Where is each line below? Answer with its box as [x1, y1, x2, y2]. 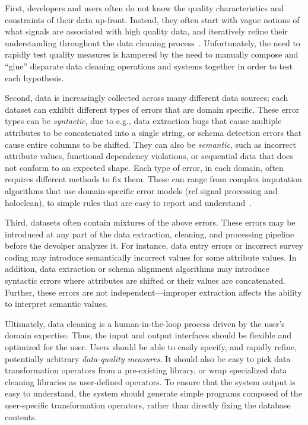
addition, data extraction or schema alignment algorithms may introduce [5, 262, 269, 275]
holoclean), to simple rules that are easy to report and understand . [5, 196, 252, 208]
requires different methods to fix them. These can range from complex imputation [5, 173, 302, 185]
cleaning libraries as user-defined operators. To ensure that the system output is [5, 375, 296, 388]
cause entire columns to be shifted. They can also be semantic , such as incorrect [5, 138, 296, 150]
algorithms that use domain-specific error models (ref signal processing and [5, 184, 278, 196]
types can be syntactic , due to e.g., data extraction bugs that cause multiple [5, 115, 282, 127]
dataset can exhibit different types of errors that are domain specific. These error [5, 103, 300, 115]
